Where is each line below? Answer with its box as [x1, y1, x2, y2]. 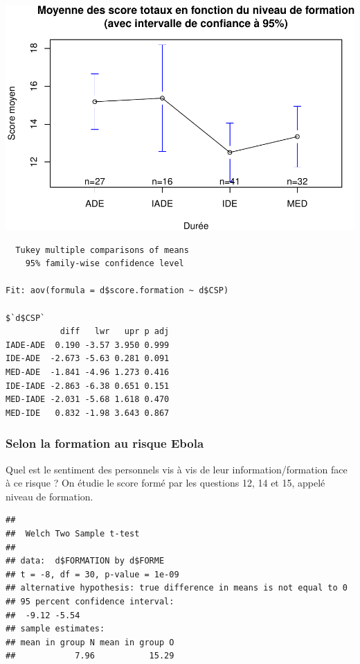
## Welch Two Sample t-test [6, 528, 140, 539]
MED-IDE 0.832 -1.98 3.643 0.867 [6, 408, 170, 418]
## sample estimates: [6, 624, 105, 634]
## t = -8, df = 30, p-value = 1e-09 [6, 569, 179, 579]
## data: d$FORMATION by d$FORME [6, 556, 165, 566]
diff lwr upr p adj [60, 326, 170, 337]
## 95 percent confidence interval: [6, 596, 174, 606]
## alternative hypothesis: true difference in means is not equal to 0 [6, 583, 348, 593]
